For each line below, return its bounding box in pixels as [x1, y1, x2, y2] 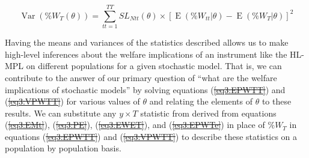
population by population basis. [5, 142, 121, 154]
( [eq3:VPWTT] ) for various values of [5, 95, 140, 108]
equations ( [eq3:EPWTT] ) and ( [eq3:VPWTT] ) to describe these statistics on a [5, 130, 298, 142]
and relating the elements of [149, 95, 252, 108]
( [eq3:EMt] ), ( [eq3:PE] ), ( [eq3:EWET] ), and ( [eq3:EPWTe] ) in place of [5, 118, 265, 131]
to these [262, 95, 292, 108]
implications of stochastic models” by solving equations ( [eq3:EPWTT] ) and [5, 83, 286, 96]
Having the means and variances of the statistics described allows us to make [5, 36, 289, 49]
